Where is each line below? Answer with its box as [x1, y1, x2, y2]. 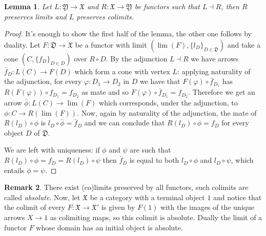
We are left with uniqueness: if [4, 144, 100, 155]
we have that [139, 76, 180, 87]
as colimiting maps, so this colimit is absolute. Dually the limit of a [50, 212, 262, 223]
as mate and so [81, 87, 129, 97]
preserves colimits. [76, 11, 134, 22]
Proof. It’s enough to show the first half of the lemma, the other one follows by [4, 28, 252, 39]
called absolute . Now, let [4, 191, 80, 202]
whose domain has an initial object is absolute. [36, 222, 183, 232]
